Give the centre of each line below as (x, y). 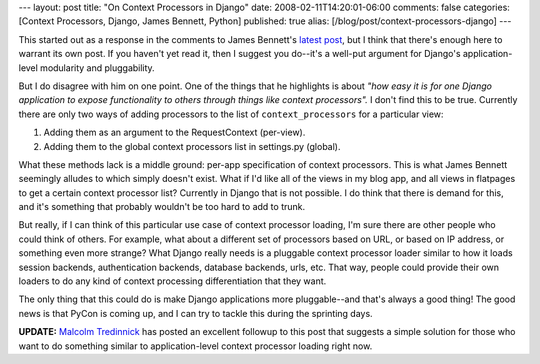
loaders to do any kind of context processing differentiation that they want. (172, 281)
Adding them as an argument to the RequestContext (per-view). (174, 132)
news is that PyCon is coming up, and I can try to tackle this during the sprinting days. (196, 313)
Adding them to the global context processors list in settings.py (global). (192, 146)
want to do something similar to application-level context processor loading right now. (195, 346)
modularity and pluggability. (97, 67)
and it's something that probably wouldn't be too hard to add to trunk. (162, 207)
